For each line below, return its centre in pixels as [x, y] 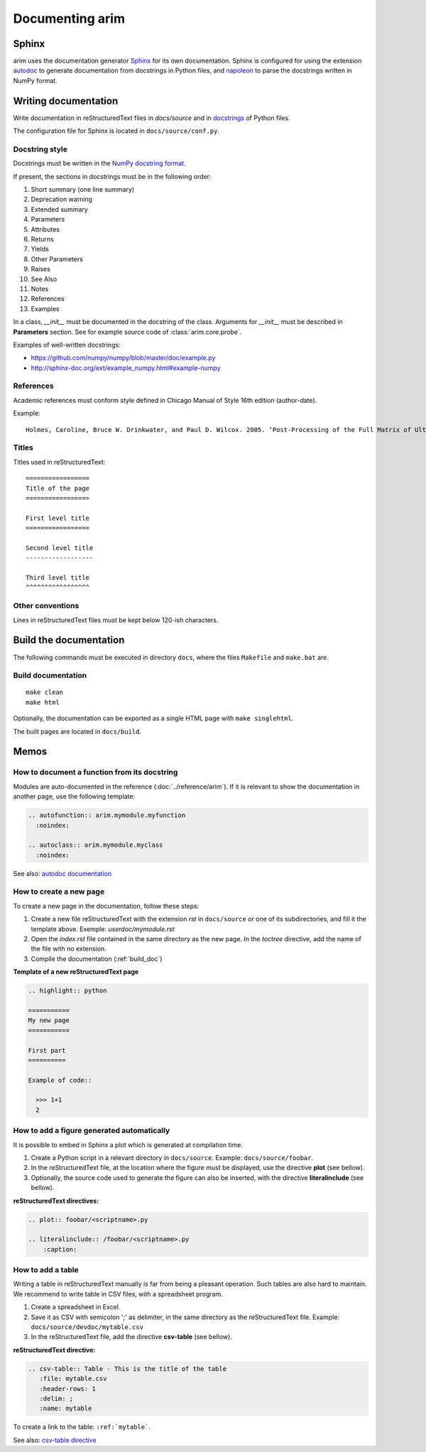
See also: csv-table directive [55, 1440]
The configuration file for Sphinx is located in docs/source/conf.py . [116, 131]
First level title [58, 518]
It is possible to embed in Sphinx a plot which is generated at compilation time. [128, 1144]
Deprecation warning [61, 200]
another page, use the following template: [74, 796]
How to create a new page [59, 892]
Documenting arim [69, 18]
